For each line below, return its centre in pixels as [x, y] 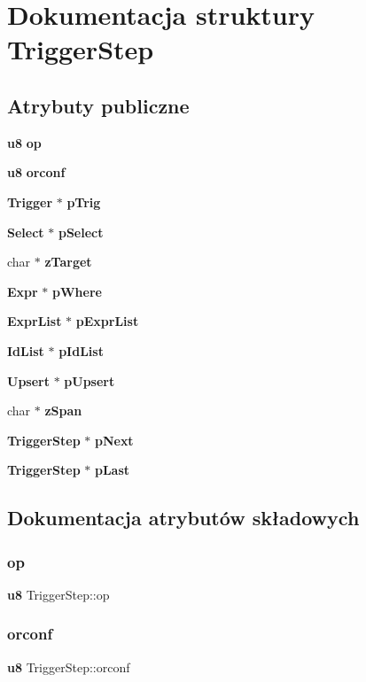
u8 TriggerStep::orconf [69, 666]
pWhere [77, 291]
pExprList [107, 321]
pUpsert [90, 380]
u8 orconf [36, 172]
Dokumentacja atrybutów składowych [183, 518]
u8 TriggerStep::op [58, 594]
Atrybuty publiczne [98, 105]
